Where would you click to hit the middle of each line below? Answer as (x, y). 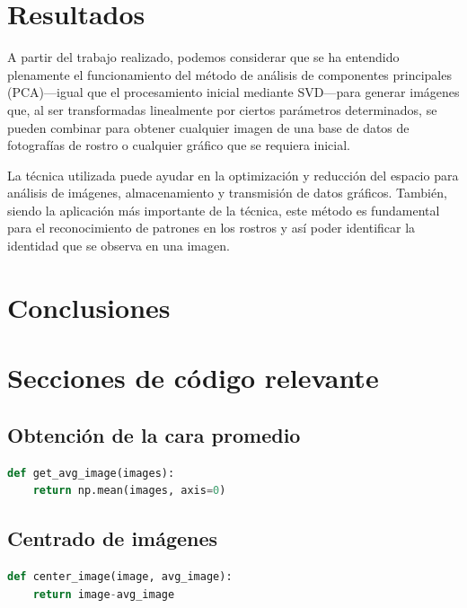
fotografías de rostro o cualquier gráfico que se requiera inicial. (179, 145)
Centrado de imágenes (113, 538)
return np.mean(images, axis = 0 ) (129, 491)
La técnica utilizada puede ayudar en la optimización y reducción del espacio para (233, 175)
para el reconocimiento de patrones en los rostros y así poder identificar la (211, 228)
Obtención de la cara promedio (154, 434)
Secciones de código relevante (193, 378)
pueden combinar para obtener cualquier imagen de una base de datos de (208, 127)
